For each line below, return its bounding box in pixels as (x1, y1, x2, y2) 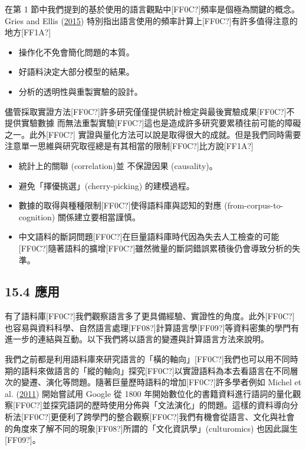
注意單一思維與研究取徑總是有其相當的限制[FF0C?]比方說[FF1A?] (5, 140, 254, 152)
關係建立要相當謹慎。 (57, 210, 140, 223)
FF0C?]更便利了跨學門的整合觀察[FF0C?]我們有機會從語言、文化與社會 (23, 411, 295, 423)
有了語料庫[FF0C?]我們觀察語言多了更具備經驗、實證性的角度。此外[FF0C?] (5, 310, 295, 322)
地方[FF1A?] (5, 26, 51, 38)
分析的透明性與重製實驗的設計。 (18, 85, 143, 97)
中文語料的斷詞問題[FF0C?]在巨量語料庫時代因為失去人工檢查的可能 (18, 230, 279, 243)
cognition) (18, 210, 55, 223)
